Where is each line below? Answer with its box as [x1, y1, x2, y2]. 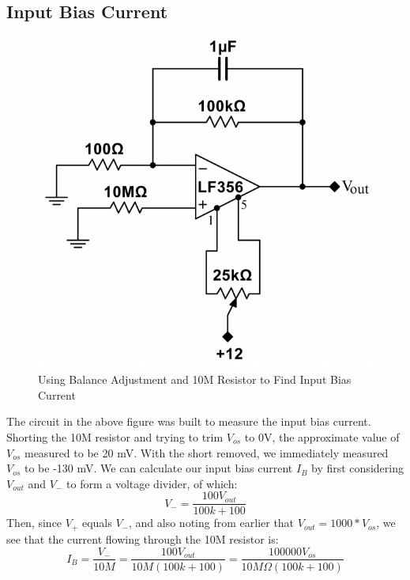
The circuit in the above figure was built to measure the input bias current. [6, 413, 371, 430]
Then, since [6, 514, 62, 531]
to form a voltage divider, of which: [66, 475, 238, 491]
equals [81, 514, 112, 531]
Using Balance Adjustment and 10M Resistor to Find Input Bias [38, 371, 352, 388]
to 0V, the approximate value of [244, 429, 400, 445]
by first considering [311, 460, 404, 476]
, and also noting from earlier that [129, 514, 295, 531]
